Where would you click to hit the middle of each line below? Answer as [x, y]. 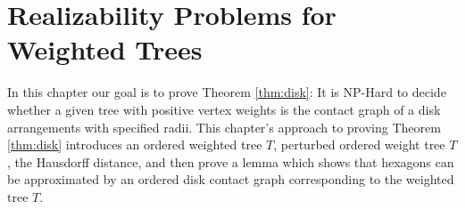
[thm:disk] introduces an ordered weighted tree [135, 145]
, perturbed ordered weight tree [359, 145]
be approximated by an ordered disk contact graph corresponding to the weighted [231, 179]
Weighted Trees [105, 49]
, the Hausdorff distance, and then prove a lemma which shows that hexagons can [231, 161]
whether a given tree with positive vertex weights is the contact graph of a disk [224, 109]
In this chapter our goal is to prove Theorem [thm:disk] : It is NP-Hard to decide [227, 92]
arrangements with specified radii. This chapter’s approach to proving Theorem [224, 127]
